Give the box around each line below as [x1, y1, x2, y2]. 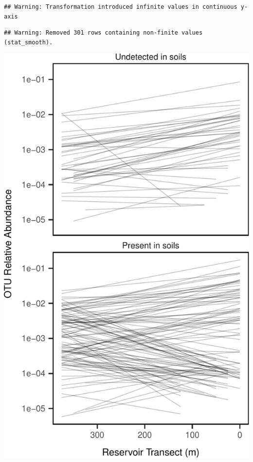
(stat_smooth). [4, 38, 53, 46]
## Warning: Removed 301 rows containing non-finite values [4, 29, 203, 37]
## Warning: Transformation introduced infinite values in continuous [4, 3, 237, 10]
